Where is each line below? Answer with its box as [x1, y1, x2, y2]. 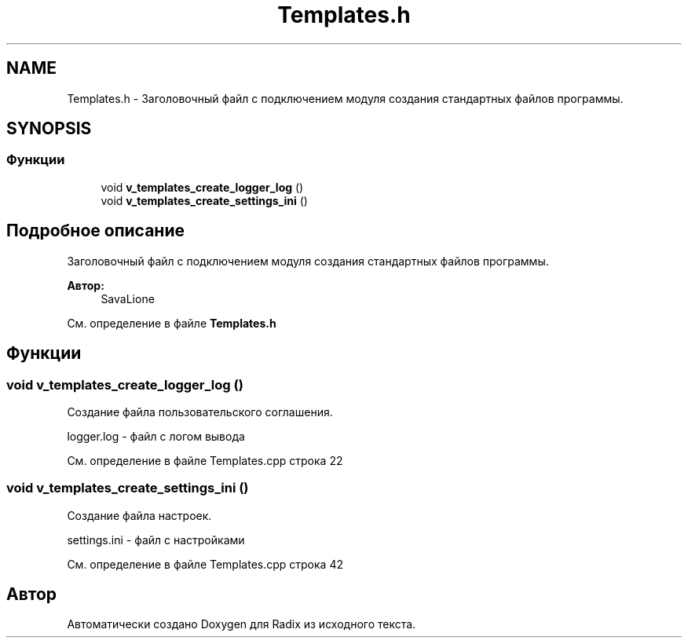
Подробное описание [6, 221, 185, 241]
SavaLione [101, 291, 155, 306]
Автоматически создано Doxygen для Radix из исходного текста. [67, 617, 416, 631]
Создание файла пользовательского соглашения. [67, 404, 333, 419]
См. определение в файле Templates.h [67, 316, 276, 330]
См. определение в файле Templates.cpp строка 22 [67, 453, 343, 467]
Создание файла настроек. [67, 508, 212, 522]
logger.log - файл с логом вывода [67, 429, 245, 443]
